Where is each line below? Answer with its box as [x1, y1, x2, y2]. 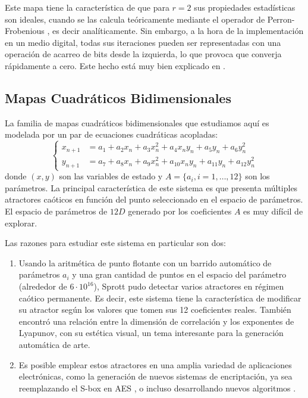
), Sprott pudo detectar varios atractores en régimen [93, 280, 284, 293]
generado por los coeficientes [128, 205, 232, 217]
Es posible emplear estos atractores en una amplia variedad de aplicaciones [18, 358, 292, 371]
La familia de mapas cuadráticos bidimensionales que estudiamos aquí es [5, 116, 269, 129]
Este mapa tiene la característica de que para [5, 1, 169, 13]
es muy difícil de [243, 205, 303, 217]
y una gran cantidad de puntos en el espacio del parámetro [72, 268, 287, 281]
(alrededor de [18, 280, 67, 293]
